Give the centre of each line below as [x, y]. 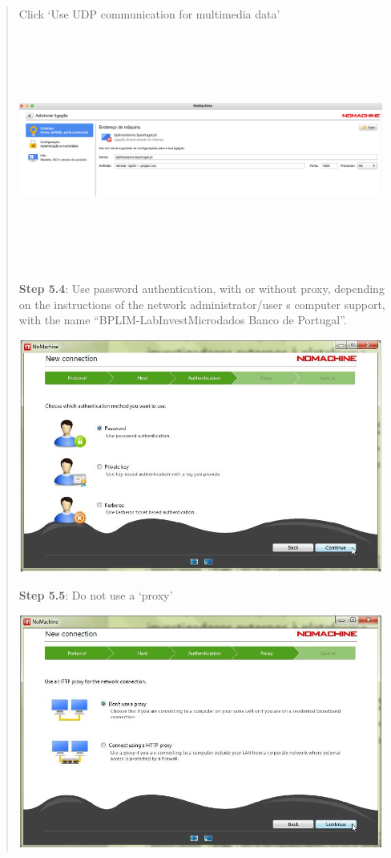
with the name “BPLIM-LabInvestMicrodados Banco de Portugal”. [183, 320]
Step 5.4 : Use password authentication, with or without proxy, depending [202, 289]
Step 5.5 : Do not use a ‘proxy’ [96, 594]
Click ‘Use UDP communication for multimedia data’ [149, 14]
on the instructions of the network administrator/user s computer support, [202, 304]
